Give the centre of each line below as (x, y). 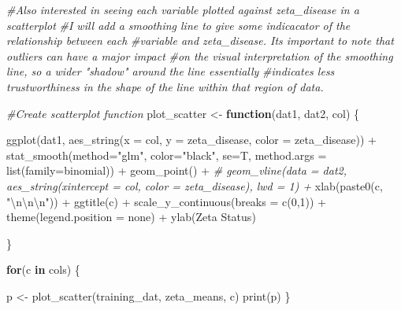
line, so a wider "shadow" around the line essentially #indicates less (171, 71)
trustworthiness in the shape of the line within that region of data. (165, 86)
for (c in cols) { (43, 269)
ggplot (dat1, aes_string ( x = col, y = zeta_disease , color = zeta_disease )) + (191, 140)
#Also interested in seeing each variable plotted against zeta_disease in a (183, 9)
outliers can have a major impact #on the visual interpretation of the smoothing (200, 55)
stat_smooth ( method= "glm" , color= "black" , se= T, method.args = (167, 155)
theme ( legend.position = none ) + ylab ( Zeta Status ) (131, 217)
